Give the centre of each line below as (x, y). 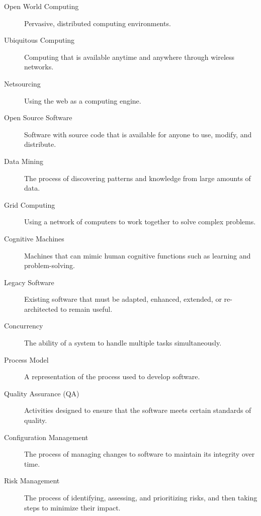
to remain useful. (86, 309)
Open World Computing (41, 6)
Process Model (26, 359)
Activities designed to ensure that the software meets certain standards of (138, 410)
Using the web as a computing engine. (83, 100)
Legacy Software (29, 282)
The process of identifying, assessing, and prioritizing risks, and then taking (141, 497)
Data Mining (24, 161)
